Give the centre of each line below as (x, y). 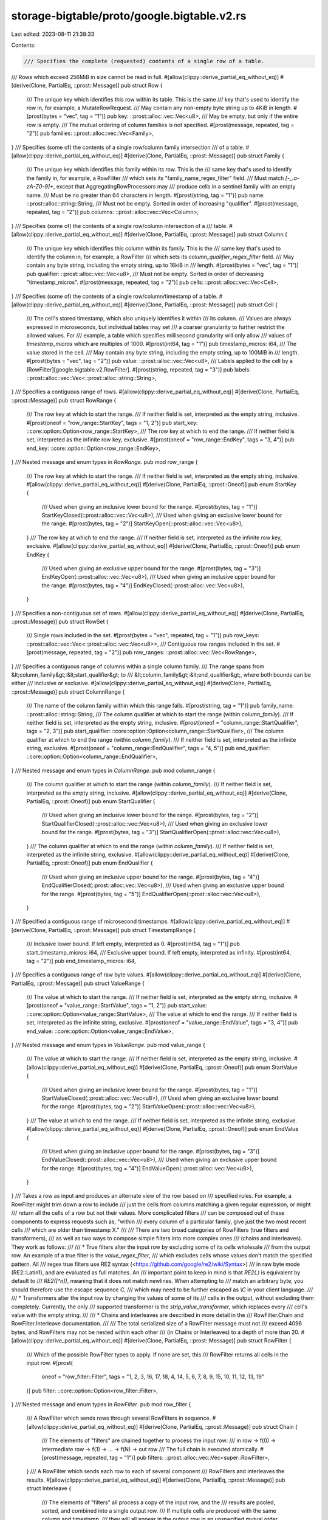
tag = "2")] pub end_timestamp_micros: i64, (81, 961)
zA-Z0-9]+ (40, 187)
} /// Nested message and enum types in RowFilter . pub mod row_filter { (101, 1404)
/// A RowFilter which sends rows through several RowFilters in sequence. (119, 1418)
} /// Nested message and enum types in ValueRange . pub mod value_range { (108, 1045)
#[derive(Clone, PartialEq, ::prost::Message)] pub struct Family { (204, 156)
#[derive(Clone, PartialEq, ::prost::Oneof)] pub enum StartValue (218, 1067)
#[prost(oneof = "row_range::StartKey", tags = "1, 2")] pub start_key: (112, 423)
